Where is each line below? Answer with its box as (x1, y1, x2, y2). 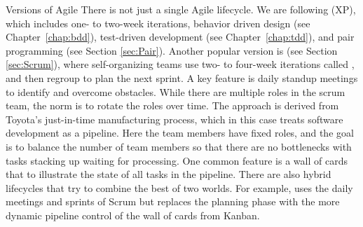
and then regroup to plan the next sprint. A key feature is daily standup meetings (6, 70, 358, 85)
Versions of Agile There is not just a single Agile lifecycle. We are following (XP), (6, 2, 356, 16)
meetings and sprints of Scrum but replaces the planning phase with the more (6, 194, 340, 209)
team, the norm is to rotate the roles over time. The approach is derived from (6, 98, 339, 113)
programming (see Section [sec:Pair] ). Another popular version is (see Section (6, 43, 338, 57)
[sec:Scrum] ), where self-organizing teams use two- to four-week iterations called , (6, 57, 355, 71)
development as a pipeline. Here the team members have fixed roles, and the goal (6, 125, 354, 140)
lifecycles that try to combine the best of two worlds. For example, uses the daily (6, 180, 353, 195)
